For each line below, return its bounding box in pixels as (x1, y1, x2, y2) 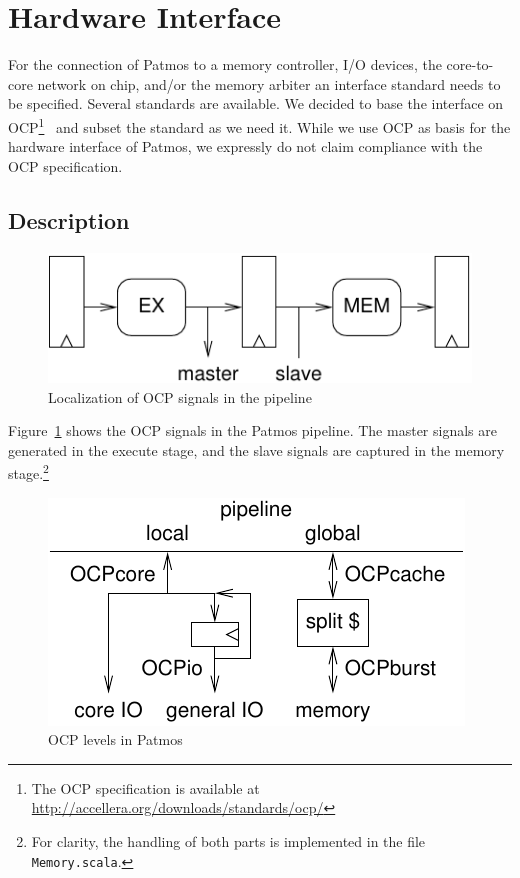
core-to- (446, 54, 494, 75)
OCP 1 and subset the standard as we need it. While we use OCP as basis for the (8, 113, 511, 137)
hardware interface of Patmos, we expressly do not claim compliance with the (8, 136, 483, 157)
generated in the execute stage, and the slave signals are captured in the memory (8, 439, 505, 460)
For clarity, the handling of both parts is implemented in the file (31, 831, 426, 851)
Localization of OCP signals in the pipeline (48, 386, 312, 407)
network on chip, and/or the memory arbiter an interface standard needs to (37, 73, 501, 94)
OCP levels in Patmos (48, 729, 183, 750)
